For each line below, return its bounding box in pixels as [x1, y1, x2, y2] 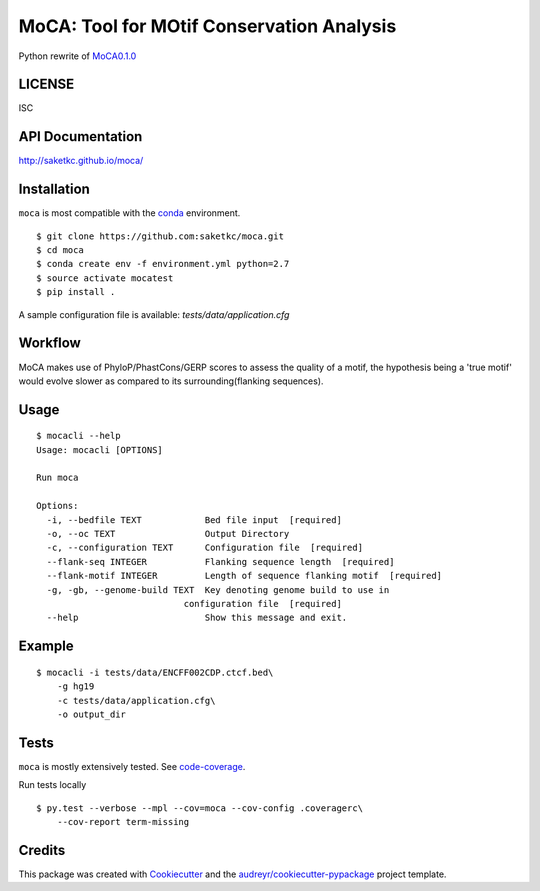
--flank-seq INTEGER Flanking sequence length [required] [46, 556, 395, 567]
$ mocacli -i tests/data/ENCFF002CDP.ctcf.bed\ [36, 666, 274, 678]
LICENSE [18, 76, 75, 93]
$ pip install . [36, 286, 116, 298]
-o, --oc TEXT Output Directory [46, 528, 290, 540]
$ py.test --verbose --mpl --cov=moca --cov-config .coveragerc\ [36, 802, 364, 814]
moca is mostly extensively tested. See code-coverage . [18, 760, 246, 772]
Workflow [18, 335, 82, 352]
